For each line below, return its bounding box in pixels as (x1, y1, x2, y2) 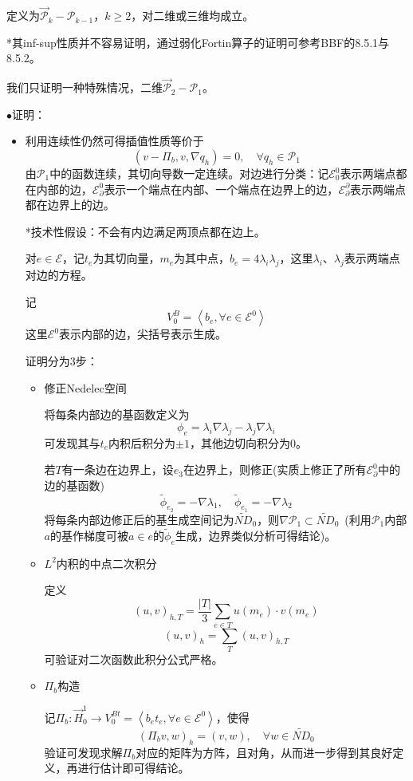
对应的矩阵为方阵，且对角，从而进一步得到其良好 (136, 744, 393, 760)
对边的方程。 (25, 266, 92, 283)
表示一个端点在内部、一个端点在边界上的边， (104, 180, 339, 197)
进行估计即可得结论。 (77, 759, 190, 776)
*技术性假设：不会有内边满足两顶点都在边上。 (25, 223, 265, 239)
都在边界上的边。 (25, 196, 115, 213)
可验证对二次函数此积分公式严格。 (44, 650, 223, 667)
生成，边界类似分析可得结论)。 (175, 527, 336, 543)
